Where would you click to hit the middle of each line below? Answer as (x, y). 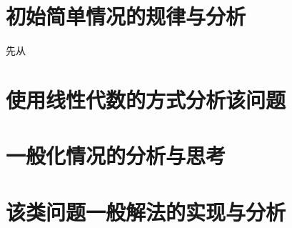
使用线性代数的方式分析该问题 (146, 99)
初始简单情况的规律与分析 (126, 16)
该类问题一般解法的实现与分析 (146, 211)
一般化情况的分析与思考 (116, 155)
